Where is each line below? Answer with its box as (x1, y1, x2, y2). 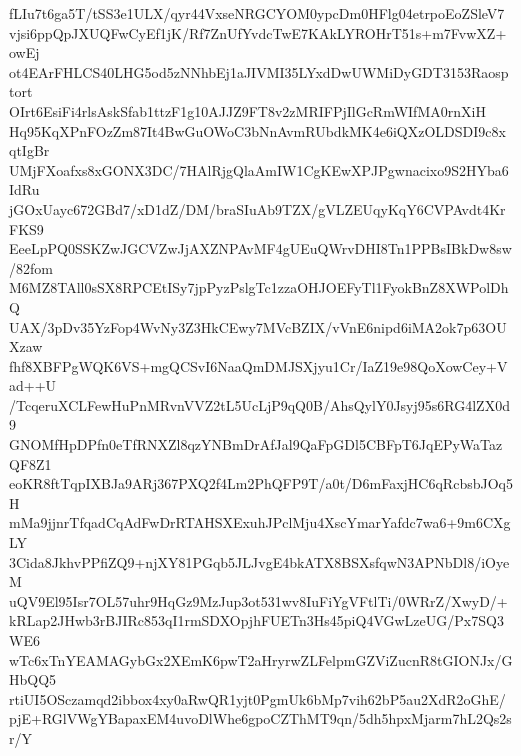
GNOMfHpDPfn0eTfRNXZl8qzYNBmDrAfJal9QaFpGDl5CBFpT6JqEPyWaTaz (9, 434, 503, 455)
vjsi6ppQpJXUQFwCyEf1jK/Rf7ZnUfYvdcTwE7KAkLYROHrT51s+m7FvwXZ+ (9, 22, 507, 43)
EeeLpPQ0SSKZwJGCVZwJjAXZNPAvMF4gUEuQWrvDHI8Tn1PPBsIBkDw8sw (9, 238, 512, 259)
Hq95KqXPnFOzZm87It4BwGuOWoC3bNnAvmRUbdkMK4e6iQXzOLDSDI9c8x (9, 120, 506, 141)
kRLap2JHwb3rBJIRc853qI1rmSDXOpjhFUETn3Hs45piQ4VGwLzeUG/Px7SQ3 (9, 610, 504, 631)
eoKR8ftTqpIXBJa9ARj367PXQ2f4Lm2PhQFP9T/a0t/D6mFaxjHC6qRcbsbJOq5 (9, 473, 513, 494)
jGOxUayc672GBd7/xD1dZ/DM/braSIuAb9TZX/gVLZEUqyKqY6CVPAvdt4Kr (9, 198, 506, 219)
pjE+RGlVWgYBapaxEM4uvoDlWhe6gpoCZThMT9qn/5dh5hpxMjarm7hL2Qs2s (9, 708, 512, 729)
